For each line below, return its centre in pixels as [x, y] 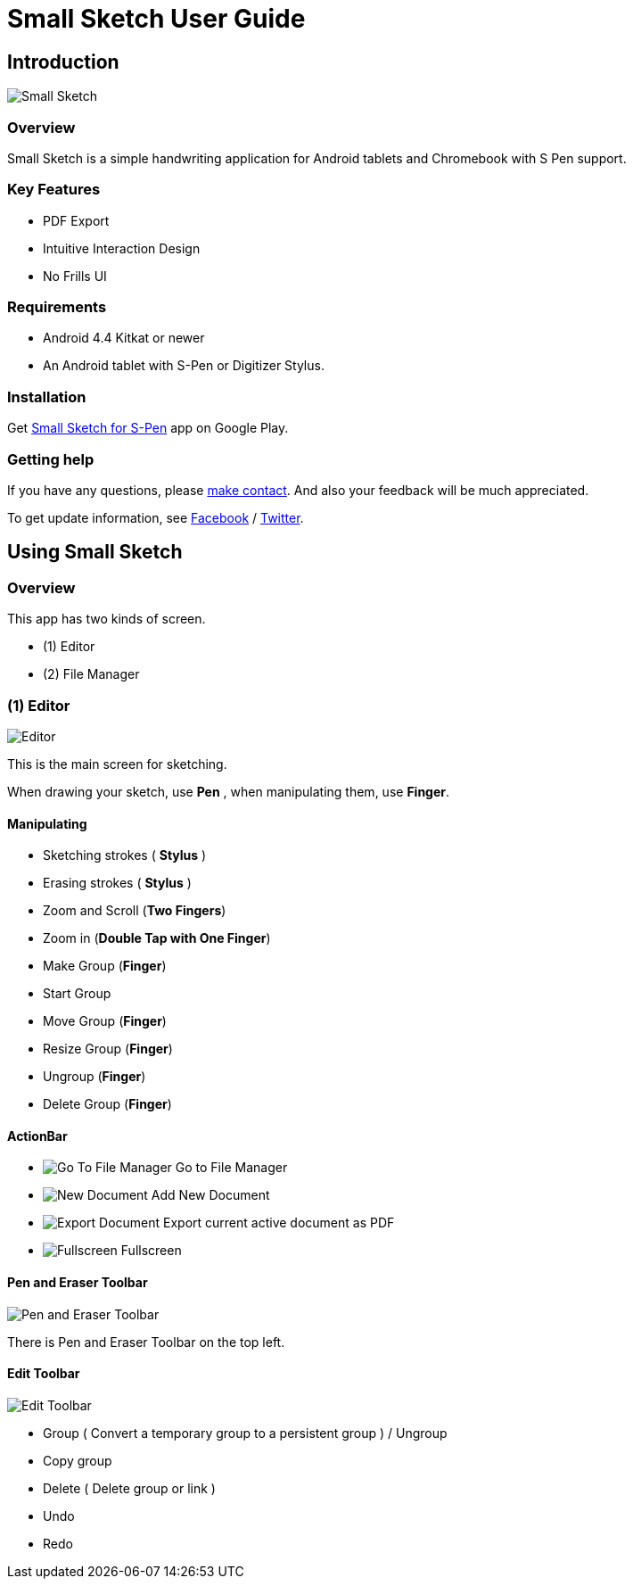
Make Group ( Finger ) [105, 966]
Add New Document [210, 1195]
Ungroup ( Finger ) [95, 1077]
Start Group [77, 994]
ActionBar [37, 1136]
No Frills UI [75, 276]
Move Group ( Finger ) [105, 1021]
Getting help [51, 459]
